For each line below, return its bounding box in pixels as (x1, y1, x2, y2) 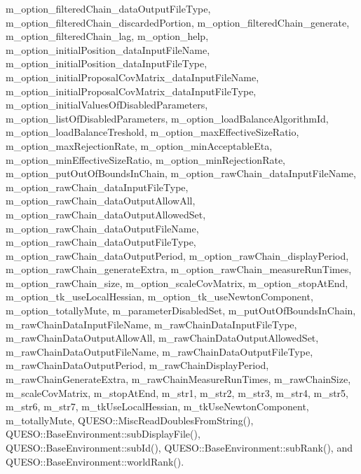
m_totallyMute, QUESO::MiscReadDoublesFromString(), (6, 412, 254, 427)
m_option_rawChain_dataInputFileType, (6, 179, 189, 194)
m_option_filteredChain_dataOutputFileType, (6, 1, 211, 15)
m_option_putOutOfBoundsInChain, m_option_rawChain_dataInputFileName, (6, 166, 356, 181)
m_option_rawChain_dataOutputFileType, (6, 235, 196, 249)
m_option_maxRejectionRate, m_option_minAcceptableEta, (6, 138, 273, 153)
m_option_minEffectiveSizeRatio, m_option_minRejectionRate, (6, 152, 286, 167)
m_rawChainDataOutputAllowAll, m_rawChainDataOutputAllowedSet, (6, 330, 319, 345)
